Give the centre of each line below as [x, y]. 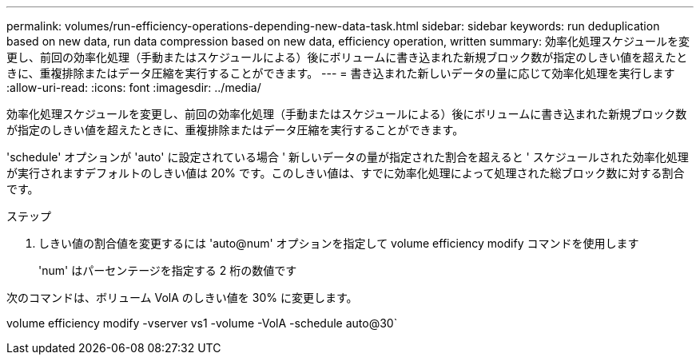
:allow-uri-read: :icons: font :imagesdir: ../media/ [134, 87]
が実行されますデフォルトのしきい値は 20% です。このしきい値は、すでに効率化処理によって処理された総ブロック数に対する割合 [346, 173]
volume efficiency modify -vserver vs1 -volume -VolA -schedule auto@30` [202, 323]
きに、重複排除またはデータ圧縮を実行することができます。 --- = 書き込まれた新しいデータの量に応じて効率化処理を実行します [341, 73]
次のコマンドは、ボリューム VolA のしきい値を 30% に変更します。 [182, 298]
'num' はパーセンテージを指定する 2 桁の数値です [168, 270]
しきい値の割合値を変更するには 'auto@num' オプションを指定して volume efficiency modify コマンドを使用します [339, 243]
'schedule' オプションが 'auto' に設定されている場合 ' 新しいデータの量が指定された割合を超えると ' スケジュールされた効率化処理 [348, 157]
